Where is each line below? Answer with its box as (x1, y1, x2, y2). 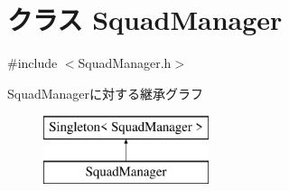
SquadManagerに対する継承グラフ (7, 83, 204, 102)
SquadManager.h (78, 53, 172, 72)
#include (7, 53, 58, 72)
